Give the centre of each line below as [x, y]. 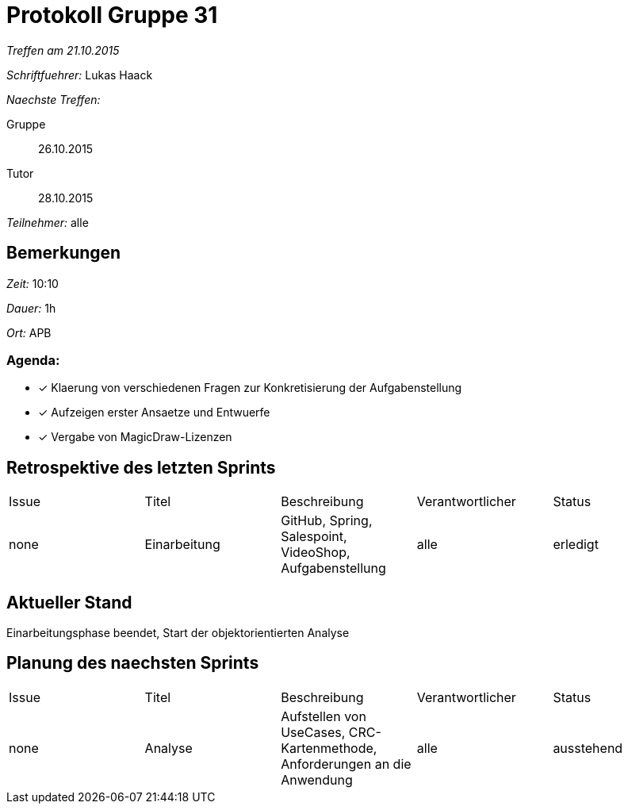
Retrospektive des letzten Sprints [141, 467]
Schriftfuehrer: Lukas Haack [80, 75]
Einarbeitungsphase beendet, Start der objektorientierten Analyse [178, 633]
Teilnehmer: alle [48, 222]
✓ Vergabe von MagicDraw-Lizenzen [135, 437]
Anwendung [317, 779]
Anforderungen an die [346, 764]
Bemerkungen [64, 253]
